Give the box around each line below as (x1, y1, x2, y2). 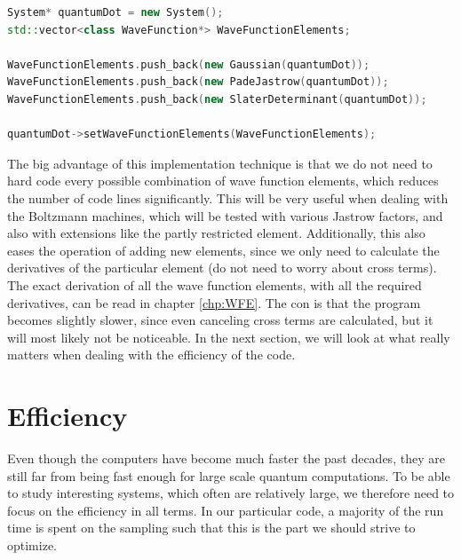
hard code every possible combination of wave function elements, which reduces (7, 171, 439, 190)
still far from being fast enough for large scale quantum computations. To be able (7, 466, 450, 485)
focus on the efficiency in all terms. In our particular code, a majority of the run (7, 501, 444, 519)
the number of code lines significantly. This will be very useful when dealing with (7, 188, 449, 207)
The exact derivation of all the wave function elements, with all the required (7, 275, 422, 294)
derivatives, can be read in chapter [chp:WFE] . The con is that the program (7, 293, 421, 312)
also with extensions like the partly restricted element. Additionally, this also (7, 224, 425, 242)
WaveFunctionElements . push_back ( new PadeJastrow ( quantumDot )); (7, 75, 389, 89)
